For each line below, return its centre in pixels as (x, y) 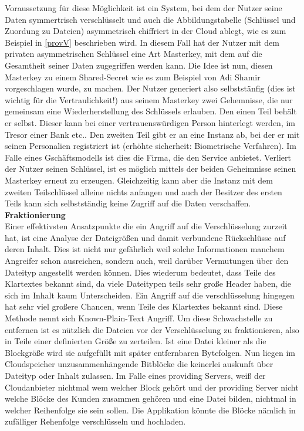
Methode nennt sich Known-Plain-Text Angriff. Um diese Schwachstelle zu (139, 318)
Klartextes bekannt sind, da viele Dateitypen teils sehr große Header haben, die (148, 284)
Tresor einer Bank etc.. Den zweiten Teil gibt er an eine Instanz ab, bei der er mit (152, 134)
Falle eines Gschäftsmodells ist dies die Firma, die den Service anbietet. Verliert (148, 157)
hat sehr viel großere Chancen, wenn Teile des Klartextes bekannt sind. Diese (144, 306)
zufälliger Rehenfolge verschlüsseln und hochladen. (95, 421)
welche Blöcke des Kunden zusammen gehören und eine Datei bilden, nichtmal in (151, 398)
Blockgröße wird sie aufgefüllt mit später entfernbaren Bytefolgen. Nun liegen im (150, 352)
